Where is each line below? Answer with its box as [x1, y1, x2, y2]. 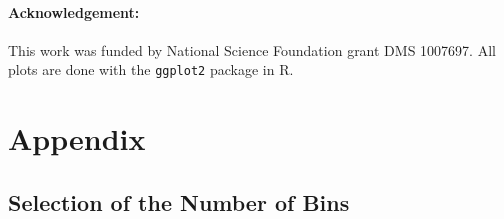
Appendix [8, 118, 146, 159]
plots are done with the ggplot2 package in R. [8, 59, 294, 80]
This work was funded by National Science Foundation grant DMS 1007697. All [8, 39, 496, 60]
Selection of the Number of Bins [8, 186, 350, 217]
